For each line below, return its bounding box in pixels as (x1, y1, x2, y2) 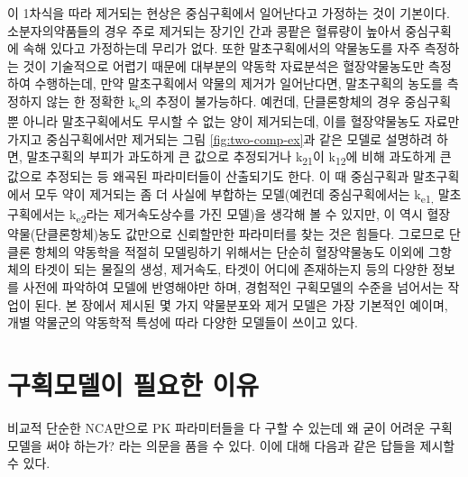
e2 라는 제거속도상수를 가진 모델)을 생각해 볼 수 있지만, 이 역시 (76, 205, 423, 225)
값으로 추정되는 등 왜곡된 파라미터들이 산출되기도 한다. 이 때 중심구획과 (7, 167, 409, 186)
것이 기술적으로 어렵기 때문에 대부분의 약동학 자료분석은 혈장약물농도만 (23, 56, 425, 75)
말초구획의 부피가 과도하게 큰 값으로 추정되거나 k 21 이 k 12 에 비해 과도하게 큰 (26, 147, 452, 169)
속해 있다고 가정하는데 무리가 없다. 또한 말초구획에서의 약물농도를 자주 (23, 39, 421, 58)
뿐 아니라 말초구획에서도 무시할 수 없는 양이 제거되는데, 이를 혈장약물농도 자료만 (7, 112, 460, 131)
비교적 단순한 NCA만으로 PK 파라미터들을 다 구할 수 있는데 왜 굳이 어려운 (7, 417, 426, 436)
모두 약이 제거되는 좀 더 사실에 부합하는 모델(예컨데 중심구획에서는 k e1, (34, 185, 434, 206)
